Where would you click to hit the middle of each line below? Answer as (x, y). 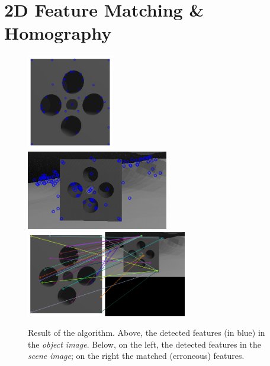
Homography (58, 33)
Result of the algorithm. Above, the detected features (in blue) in (147, 333)
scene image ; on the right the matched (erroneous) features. (136, 356)
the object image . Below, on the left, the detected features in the (144, 344)
